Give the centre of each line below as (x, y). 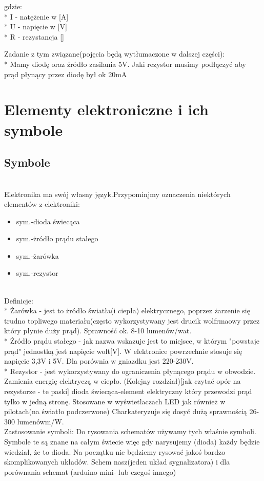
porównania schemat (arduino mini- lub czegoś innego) (90, 471)
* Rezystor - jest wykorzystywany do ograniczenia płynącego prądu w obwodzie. (130, 371)
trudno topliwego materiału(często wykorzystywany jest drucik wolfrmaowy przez (132, 320)
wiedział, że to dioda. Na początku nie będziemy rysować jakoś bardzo (115, 451)
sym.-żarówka (37, 255)
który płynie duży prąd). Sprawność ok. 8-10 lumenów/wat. (98, 331)
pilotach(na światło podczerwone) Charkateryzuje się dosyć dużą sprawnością (126, 411)
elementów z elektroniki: (42, 204)
